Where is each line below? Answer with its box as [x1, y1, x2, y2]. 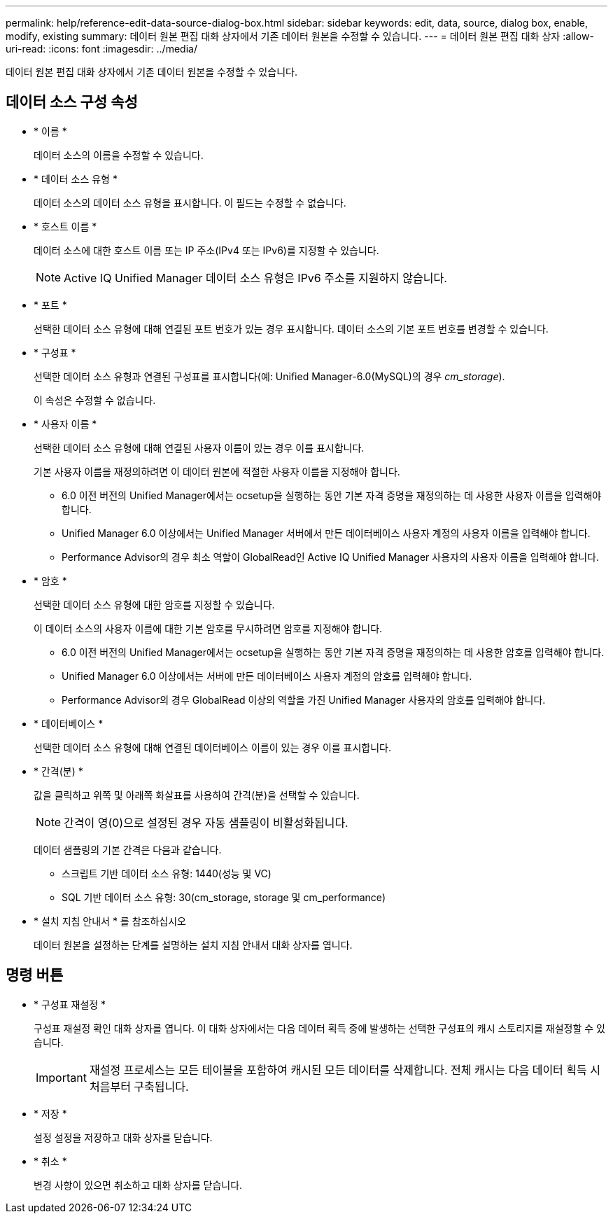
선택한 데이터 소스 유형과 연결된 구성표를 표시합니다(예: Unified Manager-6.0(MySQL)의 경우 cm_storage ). [34, 370, 505, 382]
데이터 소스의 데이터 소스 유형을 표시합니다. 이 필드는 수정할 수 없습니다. [34, 196, 346, 209]
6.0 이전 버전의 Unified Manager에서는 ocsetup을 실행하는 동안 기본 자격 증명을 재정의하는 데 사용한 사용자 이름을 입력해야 [62, 489, 602, 501]
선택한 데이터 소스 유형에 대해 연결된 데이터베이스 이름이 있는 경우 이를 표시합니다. [34, 741, 392, 753]
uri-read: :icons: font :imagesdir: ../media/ [6, 43, 197, 55]
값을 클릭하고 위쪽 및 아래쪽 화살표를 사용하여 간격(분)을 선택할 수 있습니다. [34, 788, 360, 801]
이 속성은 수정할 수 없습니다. [34, 393, 156, 406]
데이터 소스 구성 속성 [6, 93, 138, 111]
